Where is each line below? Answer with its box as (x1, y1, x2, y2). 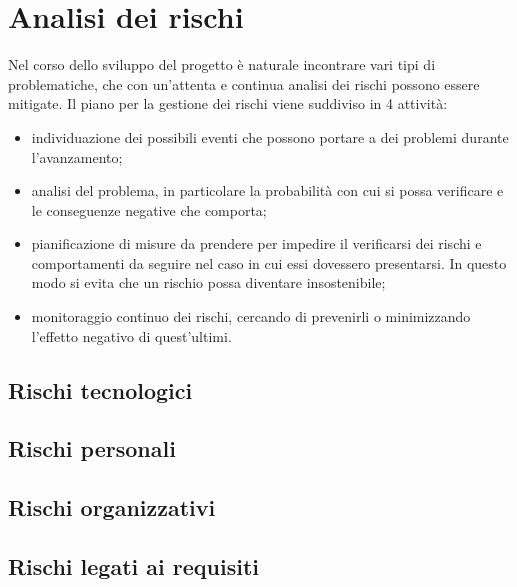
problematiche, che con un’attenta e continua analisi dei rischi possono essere (8, 73, 480, 94)
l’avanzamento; (31, 146, 123, 167)
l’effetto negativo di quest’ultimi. (31, 325, 232, 346)
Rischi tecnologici (8, 374, 193, 405)
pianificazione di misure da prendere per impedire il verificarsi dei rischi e (31, 233, 482, 254)
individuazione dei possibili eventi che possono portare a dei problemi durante (31, 126, 509, 147)
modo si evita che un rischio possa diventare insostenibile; (31, 272, 386, 293)
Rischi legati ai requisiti (8, 550, 259, 581)
